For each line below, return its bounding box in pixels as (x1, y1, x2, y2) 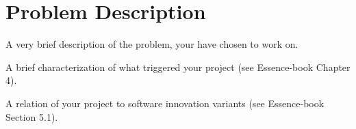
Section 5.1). (5, 109, 58, 124)
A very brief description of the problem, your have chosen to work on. (5, 37, 298, 51)
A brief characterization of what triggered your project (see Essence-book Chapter (5, 59, 351, 74)
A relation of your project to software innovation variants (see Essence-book (5, 96, 325, 110)
